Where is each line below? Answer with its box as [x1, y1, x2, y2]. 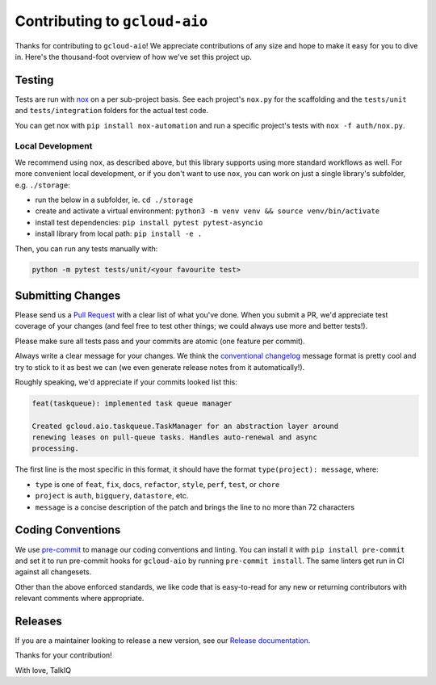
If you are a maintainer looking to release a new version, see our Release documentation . [15, 636, 311, 645]
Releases [15, 614, 62, 628]
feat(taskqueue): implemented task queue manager [31, 398, 233, 408]
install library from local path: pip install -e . [35, 229, 203, 238]
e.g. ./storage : [15, 180, 70, 190]
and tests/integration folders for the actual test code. [15, 106, 209, 116]
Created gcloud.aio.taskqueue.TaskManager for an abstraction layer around [31, 421, 339, 431]
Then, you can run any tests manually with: [15, 243, 158, 254]
